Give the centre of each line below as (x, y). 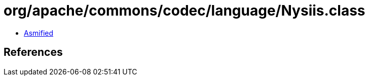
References (33, 52)
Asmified (39, 33)
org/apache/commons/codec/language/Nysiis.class (184, 11)
